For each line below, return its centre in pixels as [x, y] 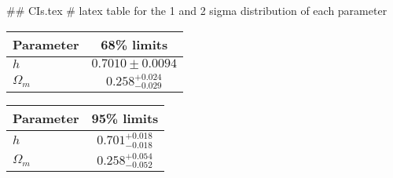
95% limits [125, 118]
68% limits [134, 44]
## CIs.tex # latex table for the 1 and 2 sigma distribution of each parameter [197, 10]
